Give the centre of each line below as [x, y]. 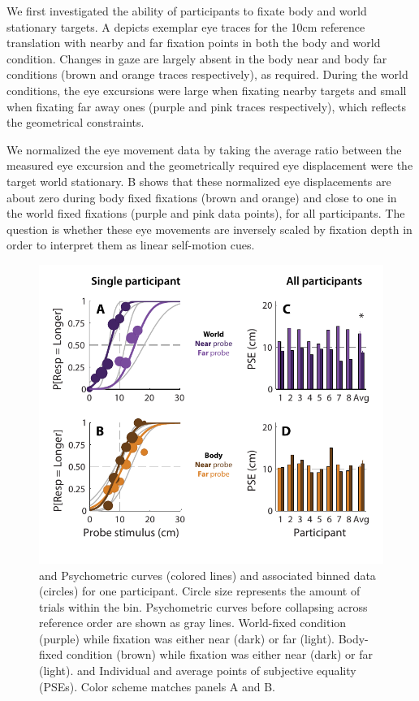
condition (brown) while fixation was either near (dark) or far [220, 654]
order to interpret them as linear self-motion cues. [131, 245]
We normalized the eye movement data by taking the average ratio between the [204, 149]
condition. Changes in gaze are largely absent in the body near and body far [197, 58]
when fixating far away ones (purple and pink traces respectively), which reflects [207, 106]
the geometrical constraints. [76, 122]
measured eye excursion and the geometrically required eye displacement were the [210, 165]
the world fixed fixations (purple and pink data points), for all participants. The [206, 213]
